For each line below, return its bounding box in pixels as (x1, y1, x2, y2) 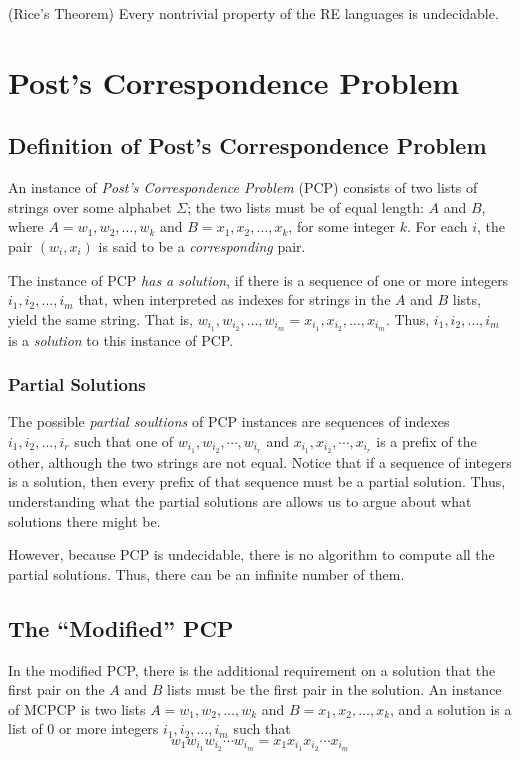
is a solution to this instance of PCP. (8, 329, 234, 350)
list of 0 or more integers (8, 718, 159, 739)
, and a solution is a (390, 698, 512, 719)
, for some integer (288, 216, 396, 237)
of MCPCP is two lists (8, 698, 146, 719)
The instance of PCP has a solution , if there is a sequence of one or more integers (8, 269, 509, 290)
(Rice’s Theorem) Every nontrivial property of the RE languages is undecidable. (8, 3, 499, 23)
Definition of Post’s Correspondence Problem (8, 130, 487, 161)
